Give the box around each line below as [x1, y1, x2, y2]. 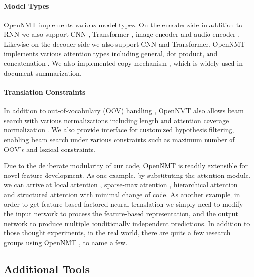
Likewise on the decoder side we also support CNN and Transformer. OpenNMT [4, 38, 246, 49]
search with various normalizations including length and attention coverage [4, 115, 229, 125]
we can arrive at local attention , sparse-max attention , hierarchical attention [4, 179, 238, 190]
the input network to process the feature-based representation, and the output [4, 208, 238, 219]
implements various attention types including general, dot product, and [4, 48, 218, 58]
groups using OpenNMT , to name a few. [4, 237, 128, 247]
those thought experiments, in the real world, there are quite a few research [4, 227, 231, 238]
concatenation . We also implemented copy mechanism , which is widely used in [4, 58, 243, 68]
